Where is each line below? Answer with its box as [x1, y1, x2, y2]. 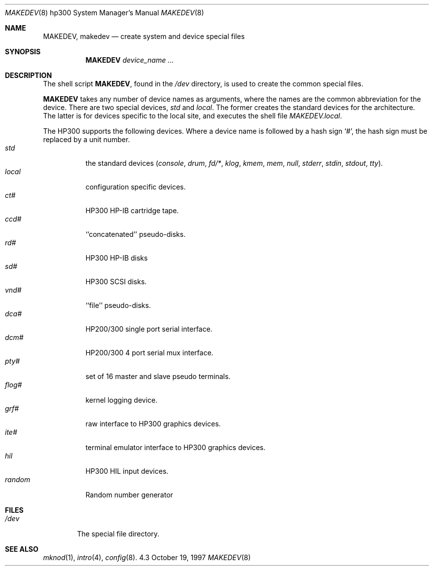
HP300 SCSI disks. [85, 277, 147, 286]
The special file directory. [77, 530, 160, 538]
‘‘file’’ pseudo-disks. [85, 301, 151, 309]
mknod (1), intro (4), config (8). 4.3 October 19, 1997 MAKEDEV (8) [43, 553, 251, 562]
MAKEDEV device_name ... [85, 56, 174, 64]
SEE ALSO [5, 545, 38, 553]
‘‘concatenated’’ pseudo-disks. [85, 230, 186, 238]
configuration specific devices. [85, 183, 186, 191]
